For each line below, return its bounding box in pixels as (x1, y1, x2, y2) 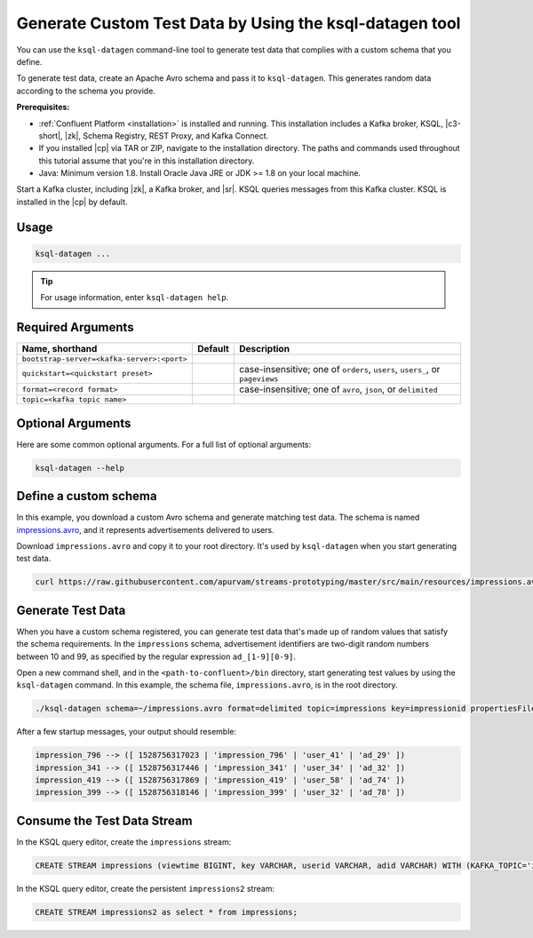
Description (238, 343, 290, 355)
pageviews (238, 374, 279, 384)
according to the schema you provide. (16, 85, 155, 96)
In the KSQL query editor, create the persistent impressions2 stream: (16, 883, 275, 894)
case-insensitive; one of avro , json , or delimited (238, 383, 438, 395)
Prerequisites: (16, 102, 70, 113)
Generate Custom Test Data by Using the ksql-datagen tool (16, 13, 461, 33)
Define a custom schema (16, 489, 157, 504)
